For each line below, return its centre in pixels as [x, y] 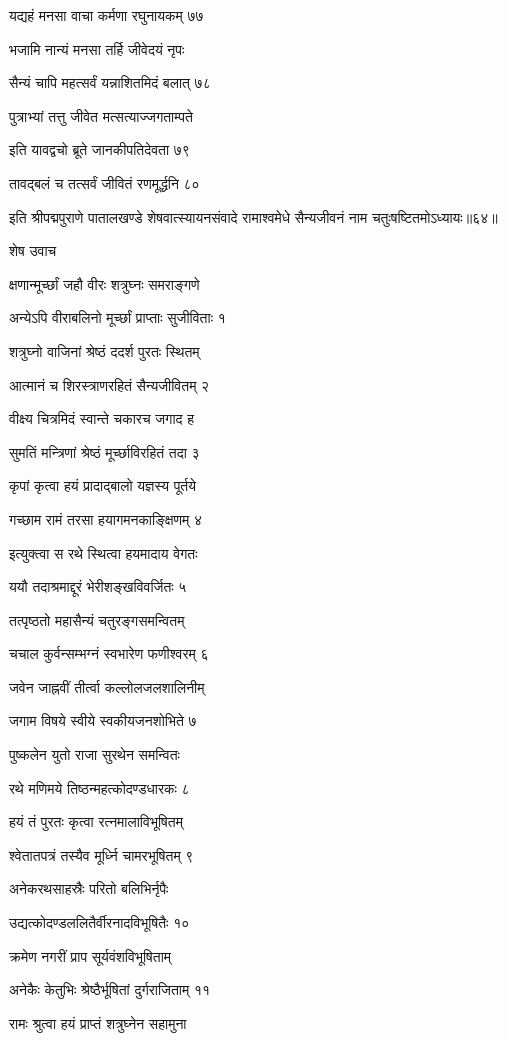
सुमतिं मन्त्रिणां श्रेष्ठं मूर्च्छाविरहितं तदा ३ [104, 451]
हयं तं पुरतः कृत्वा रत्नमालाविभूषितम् [96, 821]
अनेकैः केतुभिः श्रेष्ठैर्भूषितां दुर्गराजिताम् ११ [110, 989]
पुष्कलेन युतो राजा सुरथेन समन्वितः [94, 754]
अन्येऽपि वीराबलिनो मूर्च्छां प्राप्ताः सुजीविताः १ [117, 317]
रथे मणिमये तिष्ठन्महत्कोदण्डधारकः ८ [99, 787]
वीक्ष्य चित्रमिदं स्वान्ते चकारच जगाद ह [102, 418]
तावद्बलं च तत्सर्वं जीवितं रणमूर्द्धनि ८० [104, 182]
